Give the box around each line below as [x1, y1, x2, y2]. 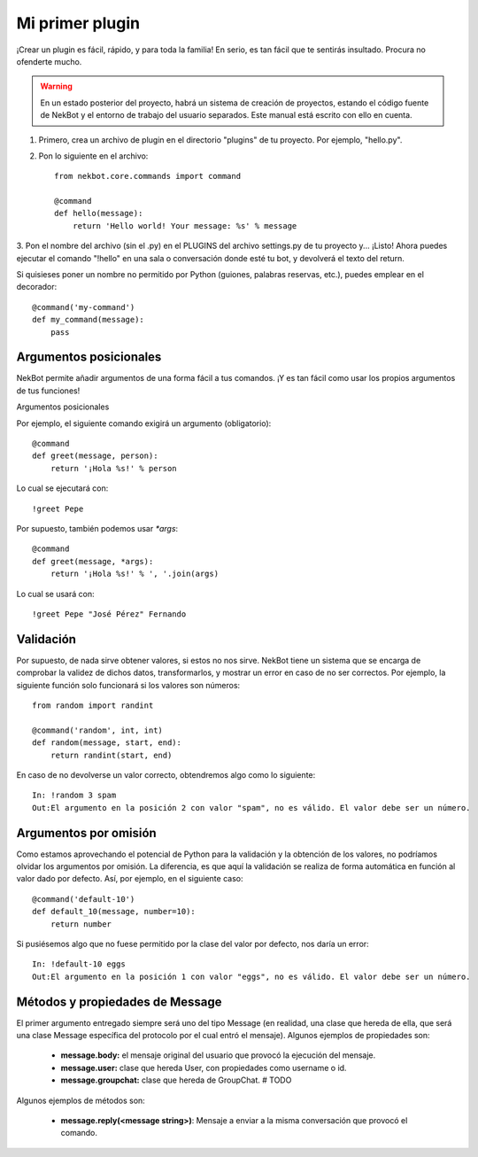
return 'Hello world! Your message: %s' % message [72, 221, 297, 230]
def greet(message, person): [32, 451, 158, 461]
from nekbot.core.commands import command [54, 171, 242, 182]
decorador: [16, 282, 58, 292]
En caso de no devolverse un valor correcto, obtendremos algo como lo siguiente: [16, 769, 316, 780]
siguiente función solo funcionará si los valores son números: [16, 679, 241, 690]
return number [50, 919, 112, 929]
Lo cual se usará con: [16, 588, 95, 599]
